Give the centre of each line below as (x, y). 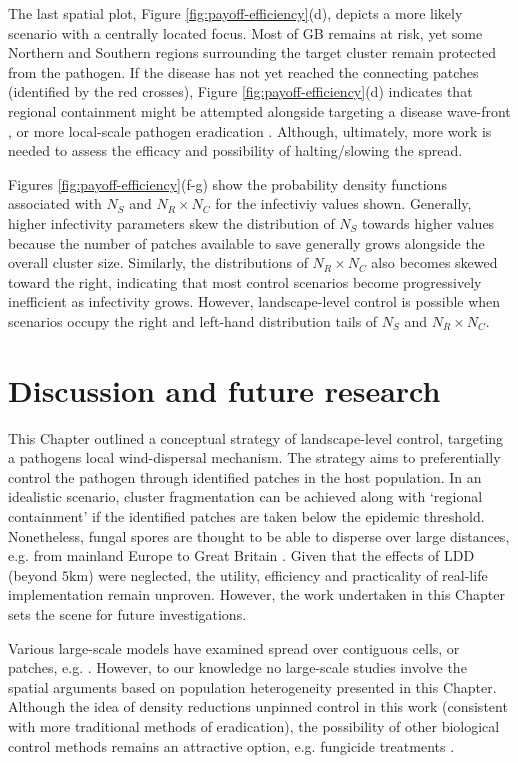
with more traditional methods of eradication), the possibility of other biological (254, 725)
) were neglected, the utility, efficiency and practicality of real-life (288, 574)
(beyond (33, 574)
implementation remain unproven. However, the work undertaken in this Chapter (256, 594)
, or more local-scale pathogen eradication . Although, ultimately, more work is (250, 130)
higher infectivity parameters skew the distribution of (171, 222)
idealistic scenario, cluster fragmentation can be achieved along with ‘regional (245, 496)
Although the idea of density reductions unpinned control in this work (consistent (258, 706)
